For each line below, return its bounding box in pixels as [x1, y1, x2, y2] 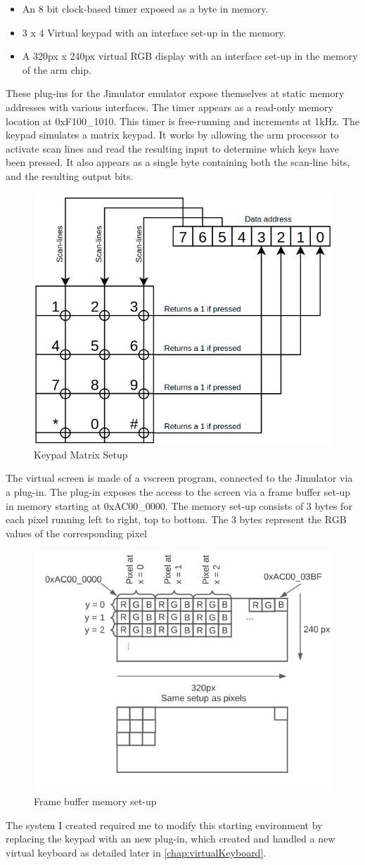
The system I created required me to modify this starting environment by [6, 817, 323, 832]
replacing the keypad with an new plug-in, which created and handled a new [6, 831, 335, 846]
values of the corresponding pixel [6, 525, 147, 540]
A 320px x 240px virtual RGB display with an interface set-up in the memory [22, 49, 358, 63]
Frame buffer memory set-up [34, 793, 157, 808]
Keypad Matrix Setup [34, 447, 128, 461]
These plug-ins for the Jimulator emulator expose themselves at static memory [6, 86, 345, 101]
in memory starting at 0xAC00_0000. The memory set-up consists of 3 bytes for [6, 498, 352, 513]
